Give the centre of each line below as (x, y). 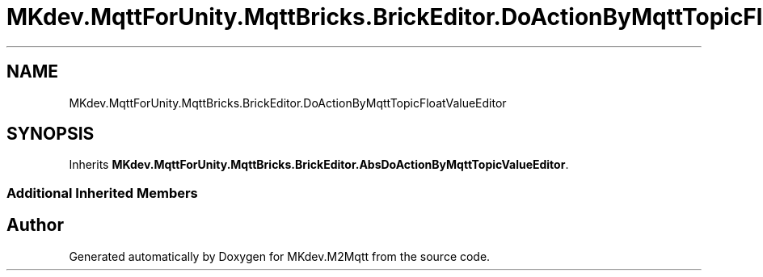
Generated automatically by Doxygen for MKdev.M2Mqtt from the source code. (280, 256)
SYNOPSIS (51, 134)
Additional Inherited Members (102, 193)
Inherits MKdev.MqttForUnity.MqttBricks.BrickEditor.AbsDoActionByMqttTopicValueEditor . (319, 165)
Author (35, 225)
